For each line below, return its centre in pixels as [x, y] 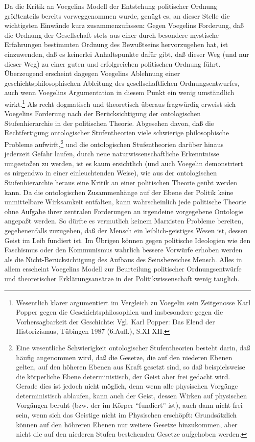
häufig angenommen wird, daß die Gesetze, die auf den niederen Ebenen [124, 357]
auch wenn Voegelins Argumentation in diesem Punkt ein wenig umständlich [119, 92]
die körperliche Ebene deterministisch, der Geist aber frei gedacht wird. [123, 376]
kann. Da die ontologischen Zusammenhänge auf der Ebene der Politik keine [119, 192]
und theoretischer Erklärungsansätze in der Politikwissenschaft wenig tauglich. [122, 278]
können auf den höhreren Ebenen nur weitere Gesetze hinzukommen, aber [127, 424]
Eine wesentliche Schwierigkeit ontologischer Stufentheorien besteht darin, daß [133, 347]
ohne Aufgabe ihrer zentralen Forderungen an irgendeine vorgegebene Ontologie [124, 211]
